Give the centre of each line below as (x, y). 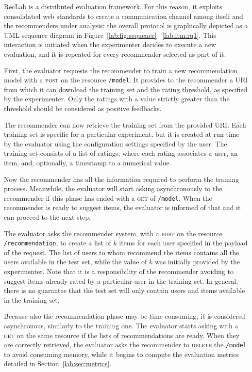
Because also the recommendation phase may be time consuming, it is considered (125, 316)
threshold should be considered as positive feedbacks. (83, 108)
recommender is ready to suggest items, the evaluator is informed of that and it (122, 207)
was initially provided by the (197, 262)
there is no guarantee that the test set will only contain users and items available (125, 290)
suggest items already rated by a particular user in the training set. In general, (121, 281)
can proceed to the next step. (47, 217)
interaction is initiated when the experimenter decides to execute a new (110, 44)
